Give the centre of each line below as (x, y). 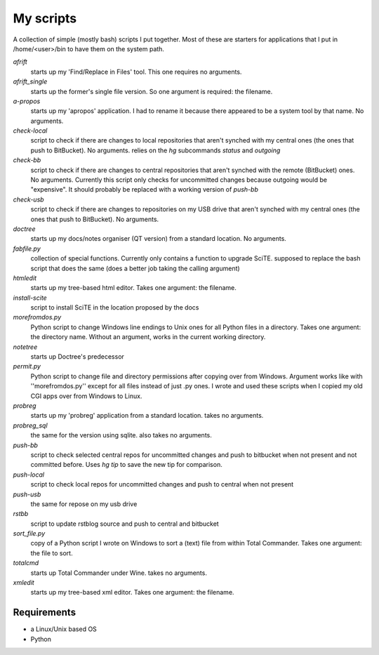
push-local (29, 475)
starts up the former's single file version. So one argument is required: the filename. (152, 91)
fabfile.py (27, 249)
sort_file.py (29, 534)
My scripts (45, 18)
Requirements (45, 613)
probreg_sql (31, 425)
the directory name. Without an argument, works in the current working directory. (148, 337)
